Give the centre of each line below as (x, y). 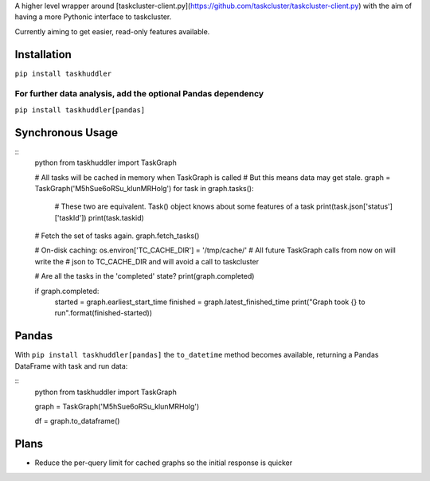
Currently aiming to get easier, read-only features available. (112, 31)
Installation (43, 55)
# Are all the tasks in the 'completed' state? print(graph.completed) (145, 276)
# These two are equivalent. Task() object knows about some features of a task (184, 206)
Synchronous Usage (66, 133)
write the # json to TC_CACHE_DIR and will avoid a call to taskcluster (147, 261)
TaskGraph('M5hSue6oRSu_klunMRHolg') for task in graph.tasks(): (144, 188)
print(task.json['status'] (354, 206)
